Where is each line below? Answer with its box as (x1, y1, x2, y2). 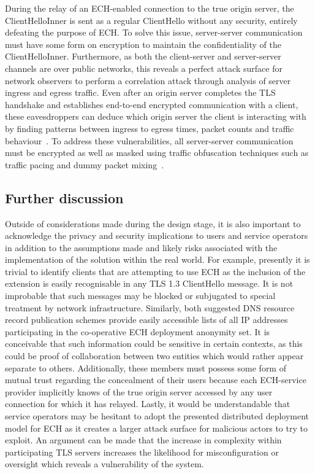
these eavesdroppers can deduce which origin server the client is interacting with (5, 110, 306, 123)
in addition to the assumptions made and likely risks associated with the (5, 241, 278, 254)
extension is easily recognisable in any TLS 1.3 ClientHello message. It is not (5, 277, 294, 290)
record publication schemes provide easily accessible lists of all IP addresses (5, 313, 288, 326)
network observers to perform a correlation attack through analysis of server (5, 74, 291, 87)
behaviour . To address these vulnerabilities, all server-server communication (5, 134, 294, 147)
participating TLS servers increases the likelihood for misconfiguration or (5, 445, 279, 458)
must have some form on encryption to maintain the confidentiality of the (5, 37, 281, 50)
